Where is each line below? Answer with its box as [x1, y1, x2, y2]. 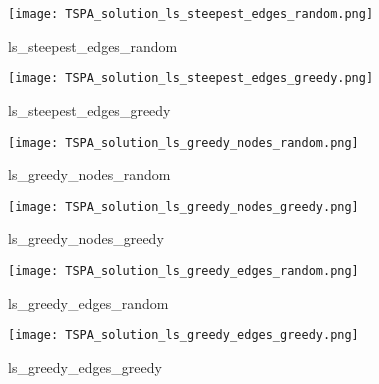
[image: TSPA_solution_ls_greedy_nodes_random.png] [8, 135, 359, 150]
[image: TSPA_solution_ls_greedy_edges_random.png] [8, 264, 359, 278]
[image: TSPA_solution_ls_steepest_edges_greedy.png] [8, 71, 374, 86]
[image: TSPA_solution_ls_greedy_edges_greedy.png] [8, 328, 359, 343]
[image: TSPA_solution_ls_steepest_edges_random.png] [8, 7, 374, 21]
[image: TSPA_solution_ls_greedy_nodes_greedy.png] [8, 199, 359, 214]
